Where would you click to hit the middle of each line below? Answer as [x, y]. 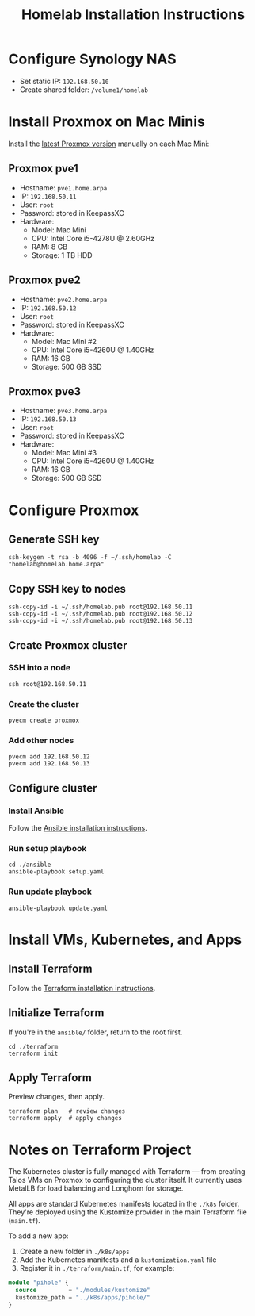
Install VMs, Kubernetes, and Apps [125, 940]
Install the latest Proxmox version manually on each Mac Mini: [109, 144]
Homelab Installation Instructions [133, 15]
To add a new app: [38, 1236]
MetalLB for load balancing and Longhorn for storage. [96, 1188]
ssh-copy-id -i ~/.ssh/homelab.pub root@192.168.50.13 [101, 621]
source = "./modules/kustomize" [83, 1291]
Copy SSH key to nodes [67, 589]
